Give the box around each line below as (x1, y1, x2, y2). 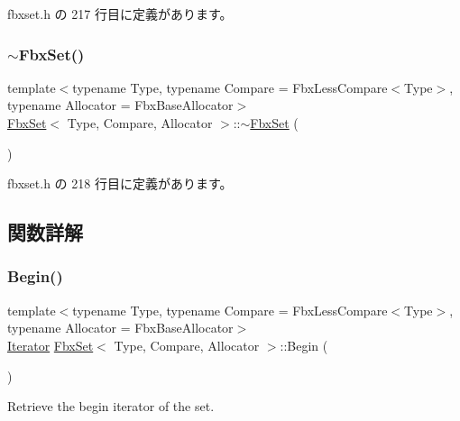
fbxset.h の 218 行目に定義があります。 (7, 174, 233, 193)
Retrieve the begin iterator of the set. (7, 397, 215, 416)
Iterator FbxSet (7, 335, 94, 354)
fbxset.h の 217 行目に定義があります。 (7, 5, 233, 23)
